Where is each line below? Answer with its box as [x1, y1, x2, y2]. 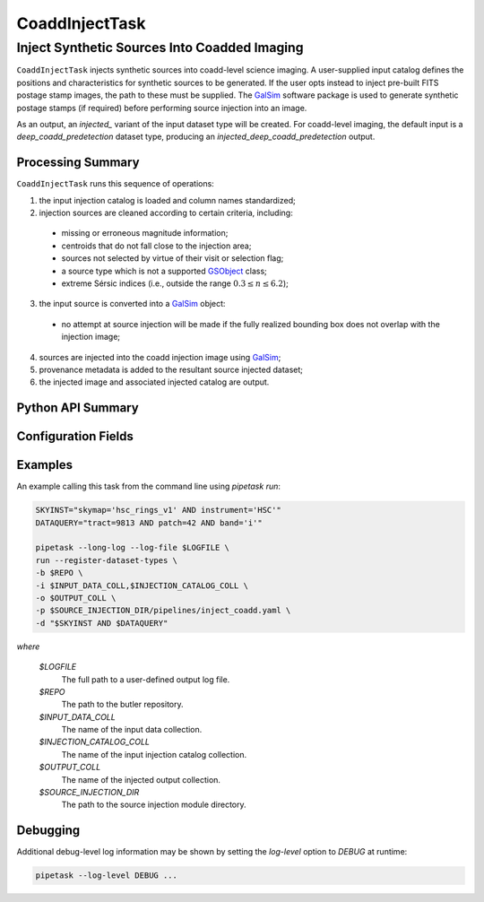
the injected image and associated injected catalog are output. [39, 377, 270, 387]
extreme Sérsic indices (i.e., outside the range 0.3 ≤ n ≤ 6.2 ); [61, 278, 289, 289]
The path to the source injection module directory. [61, 799, 246, 811]
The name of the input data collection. [61, 724, 203, 735]
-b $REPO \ [35, 568, 83, 578]
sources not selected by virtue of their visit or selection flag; [61, 253, 284, 264]
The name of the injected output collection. [61, 774, 221, 785]
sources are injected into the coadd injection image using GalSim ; [39, 351, 281, 362]
